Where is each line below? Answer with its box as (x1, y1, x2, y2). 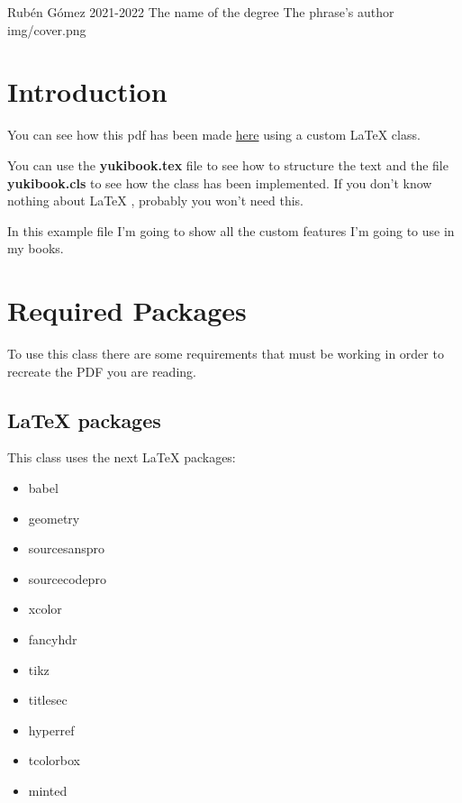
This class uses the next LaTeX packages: (7, 448, 236, 467)
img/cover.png (7, 20, 86, 39)
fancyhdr (28, 629, 77, 648)
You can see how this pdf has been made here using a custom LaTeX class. (7, 125, 421, 144)
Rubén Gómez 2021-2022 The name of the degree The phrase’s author (7, 3, 394, 21)
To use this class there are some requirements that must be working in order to (7, 344, 444, 362)
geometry (28, 508, 80, 527)
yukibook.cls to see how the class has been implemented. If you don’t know (7, 173, 432, 192)
